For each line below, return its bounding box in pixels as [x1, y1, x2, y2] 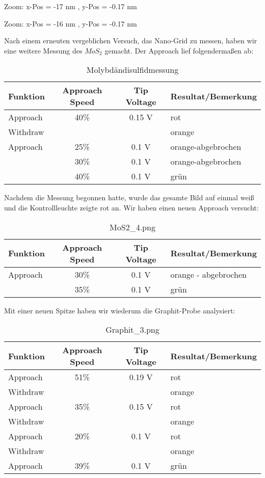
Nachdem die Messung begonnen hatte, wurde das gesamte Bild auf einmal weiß [4, 192, 254, 203]
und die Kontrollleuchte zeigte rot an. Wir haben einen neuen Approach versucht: [4, 202, 259, 213]
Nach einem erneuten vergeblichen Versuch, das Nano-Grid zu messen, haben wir [4, 35, 257, 46]
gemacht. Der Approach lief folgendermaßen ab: [104, 45, 254, 56]
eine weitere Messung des [4, 45, 83, 56]
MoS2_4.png [110, 221, 155, 233]
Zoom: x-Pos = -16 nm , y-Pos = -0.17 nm [4, 18, 137, 29]
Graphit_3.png [105, 324, 160, 336]
